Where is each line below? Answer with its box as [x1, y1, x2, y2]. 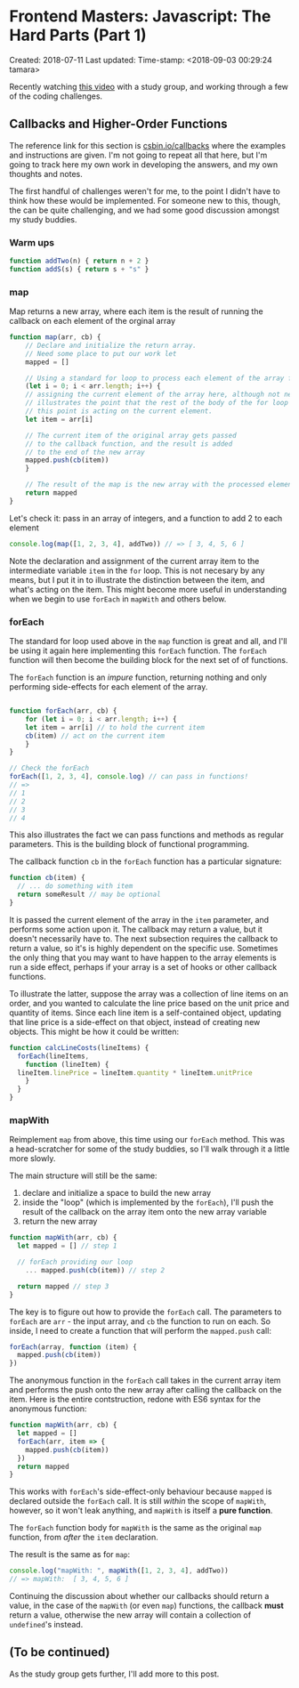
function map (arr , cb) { [9, 333, 101, 342]
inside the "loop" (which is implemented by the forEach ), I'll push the [21, 1197, 274, 1207]
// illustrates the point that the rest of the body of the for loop [25, 399, 289, 408]
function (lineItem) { [25, 1060, 109, 1069]
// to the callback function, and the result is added [25, 439, 233, 448]
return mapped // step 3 [17, 1281, 109, 1291]
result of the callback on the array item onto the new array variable [21, 1207, 267, 1217]
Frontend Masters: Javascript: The [9, 6, 271, 27]
